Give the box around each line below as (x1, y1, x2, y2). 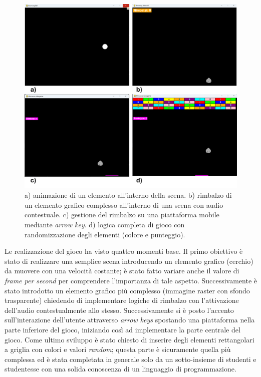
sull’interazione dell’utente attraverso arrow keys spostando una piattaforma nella (5, 314, 255, 325)
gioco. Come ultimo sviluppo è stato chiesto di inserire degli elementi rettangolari (5, 334, 254, 344)
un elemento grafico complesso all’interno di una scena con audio (25, 199, 223, 210)
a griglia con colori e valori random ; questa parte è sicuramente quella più (5, 344, 231, 354)
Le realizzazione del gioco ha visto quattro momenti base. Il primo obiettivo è (5, 246, 243, 256)
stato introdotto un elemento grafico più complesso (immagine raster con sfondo (5, 285, 250, 295)
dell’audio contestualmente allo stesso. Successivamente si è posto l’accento (5, 304, 234, 315)
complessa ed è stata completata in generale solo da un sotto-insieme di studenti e (5, 353, 256, 364)
